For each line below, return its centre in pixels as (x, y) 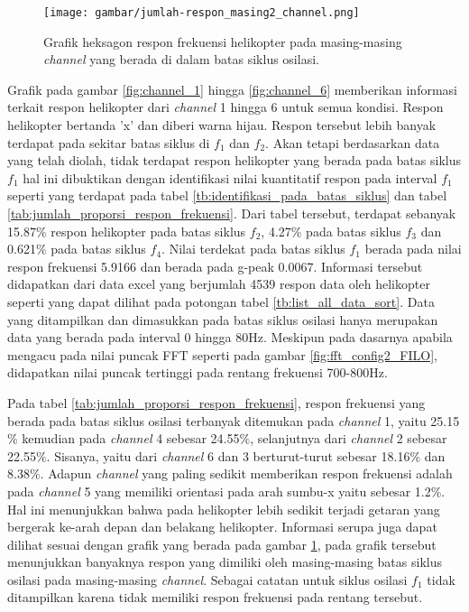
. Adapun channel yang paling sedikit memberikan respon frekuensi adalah (246, 473)
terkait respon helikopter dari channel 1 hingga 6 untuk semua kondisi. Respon (225, 107)
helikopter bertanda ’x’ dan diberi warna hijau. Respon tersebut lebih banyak (222, 125)
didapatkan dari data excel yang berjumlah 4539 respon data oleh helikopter (219, 284)
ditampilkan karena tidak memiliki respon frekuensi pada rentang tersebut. (215, 597)
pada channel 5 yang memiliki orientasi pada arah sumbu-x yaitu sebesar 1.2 (219, 491)
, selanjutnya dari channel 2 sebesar (349, 438)
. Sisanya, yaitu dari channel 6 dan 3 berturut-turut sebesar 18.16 (228, 455)
